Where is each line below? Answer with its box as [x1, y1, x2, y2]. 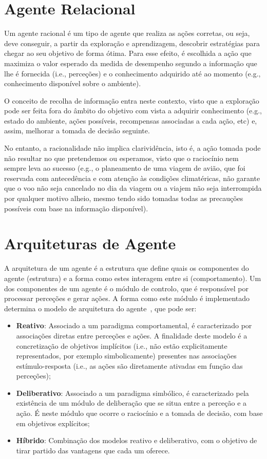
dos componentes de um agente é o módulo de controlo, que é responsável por [4, 283, 249, 293]
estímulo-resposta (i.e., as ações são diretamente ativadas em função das [16, 360, 243, 371]
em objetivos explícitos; [16, 417, 90, 428]
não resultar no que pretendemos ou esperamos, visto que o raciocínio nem [4, 152, 239, 163]
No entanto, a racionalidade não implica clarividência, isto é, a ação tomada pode [4, 143, 261, 153]
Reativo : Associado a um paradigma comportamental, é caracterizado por [16, 320, 252, 331]
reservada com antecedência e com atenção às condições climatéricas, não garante [4, 172, 260, 183]
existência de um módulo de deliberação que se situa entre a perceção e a [16, 397, 247, 408]
